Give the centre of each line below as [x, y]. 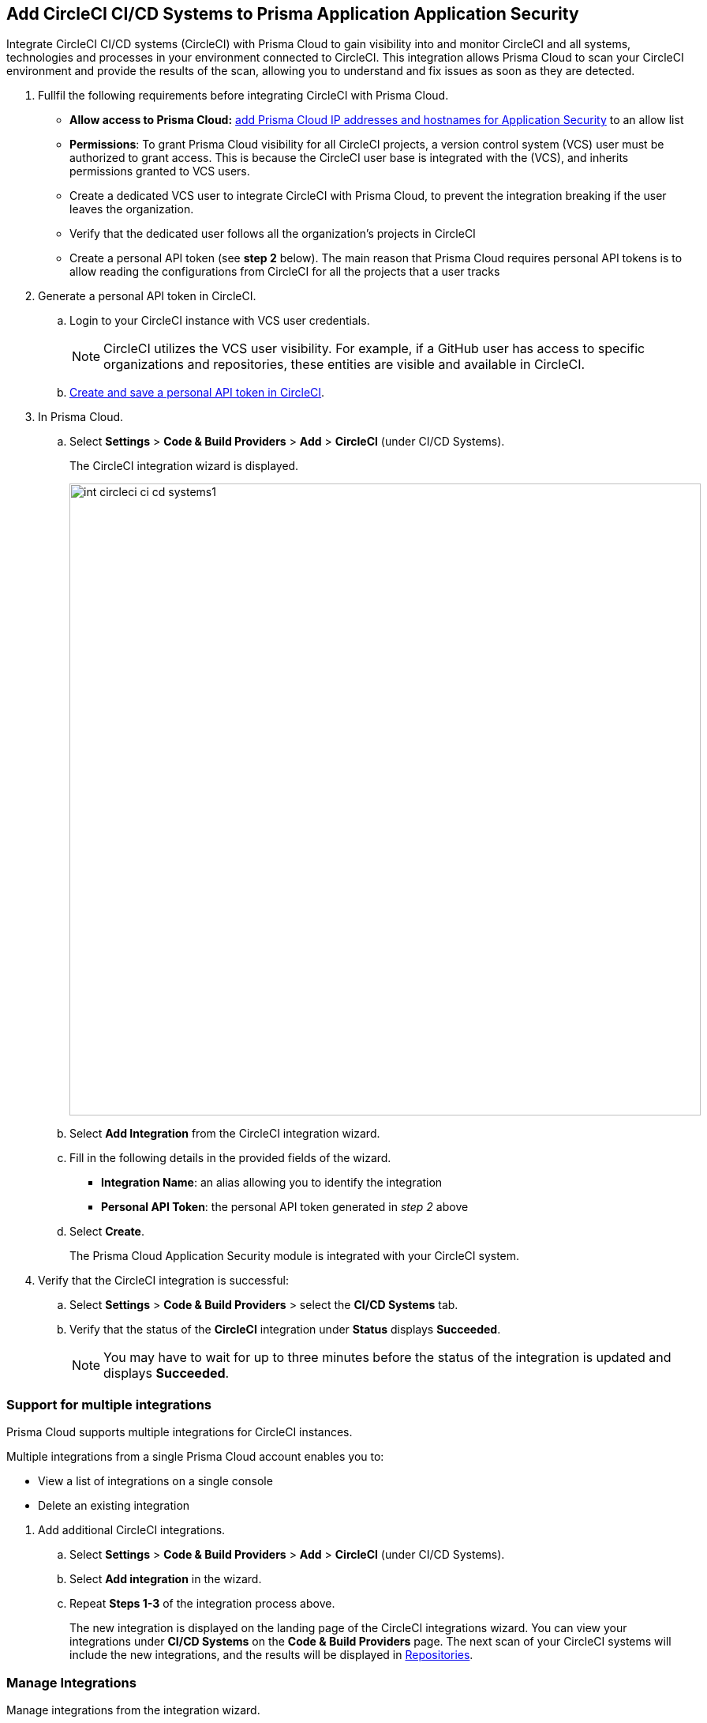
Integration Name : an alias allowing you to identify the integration [272, 1183]
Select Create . [107, 1232]
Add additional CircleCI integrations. [132, 1530]
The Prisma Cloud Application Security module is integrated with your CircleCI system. [295, 1256]
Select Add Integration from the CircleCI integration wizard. [225, 1134]
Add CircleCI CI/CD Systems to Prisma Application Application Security [293, 14]
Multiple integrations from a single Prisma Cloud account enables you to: [195, 1457]
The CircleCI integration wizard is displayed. [184, 466]
